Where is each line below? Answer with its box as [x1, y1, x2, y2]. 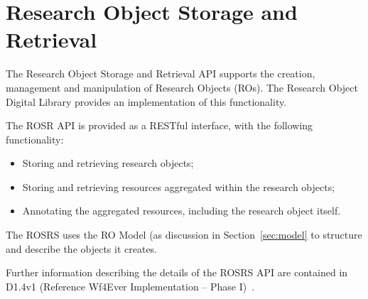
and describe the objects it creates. [6, 241, 158, 256]
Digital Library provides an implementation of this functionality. [6, 94, 287, 109]
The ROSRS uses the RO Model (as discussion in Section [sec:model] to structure [6, 227, 362, 242]
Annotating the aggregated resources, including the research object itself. [22, 203, 341, 218]
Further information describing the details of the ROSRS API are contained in [6, 265, 348, 280]
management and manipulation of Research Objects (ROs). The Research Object [6, 80, 358, 94]
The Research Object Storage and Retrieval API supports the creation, [6, 66, 315, 81]
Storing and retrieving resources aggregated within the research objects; [22, 179, 335, 194]
